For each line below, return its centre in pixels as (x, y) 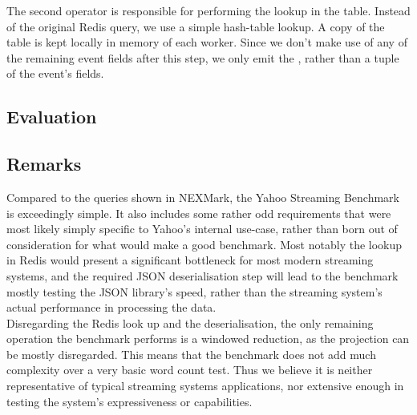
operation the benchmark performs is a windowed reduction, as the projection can (208, 338)
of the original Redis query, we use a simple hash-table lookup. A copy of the (196, 26)
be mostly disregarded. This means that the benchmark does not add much (191, 354)
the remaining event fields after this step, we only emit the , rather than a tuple (203, 57)
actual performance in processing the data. (111, 307)
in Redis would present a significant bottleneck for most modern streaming (190, 260)
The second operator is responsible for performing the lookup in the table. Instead (208, 10)
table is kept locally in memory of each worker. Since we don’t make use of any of (207, 42)
